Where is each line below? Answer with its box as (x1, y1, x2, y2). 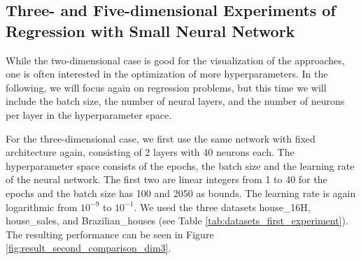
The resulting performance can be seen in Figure (6, 226, 214, 241)
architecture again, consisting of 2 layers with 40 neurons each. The (6, 145, 295, 159)
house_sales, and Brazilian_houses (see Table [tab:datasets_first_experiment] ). (6, 213, 348, 228)
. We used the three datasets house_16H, (134, 199, 311, 214)
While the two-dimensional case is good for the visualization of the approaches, (6, 52, 345, 67)
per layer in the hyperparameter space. (6, 107, 172, 122)
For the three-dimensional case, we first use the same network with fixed (6, 131, 316, 145)
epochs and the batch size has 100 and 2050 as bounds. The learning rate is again (6, 185, 356, 200)
